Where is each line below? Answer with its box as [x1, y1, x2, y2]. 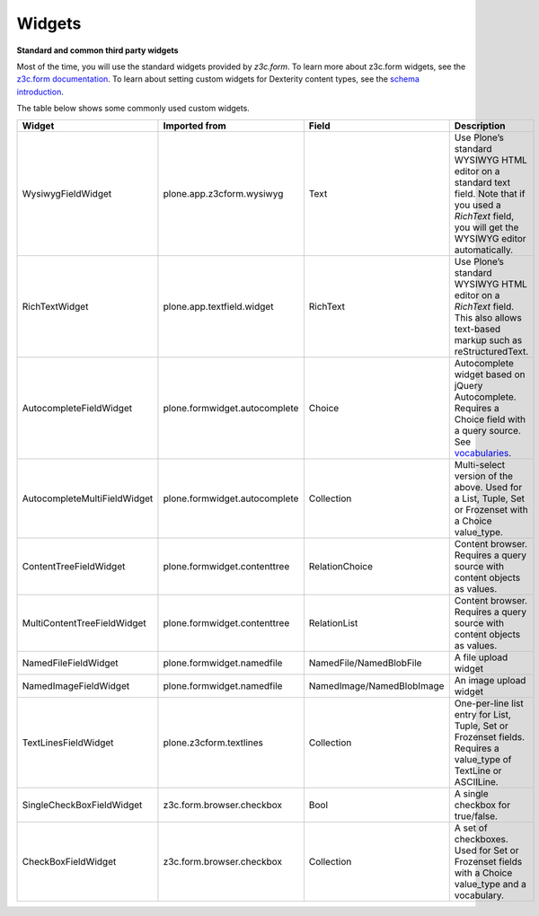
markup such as [454, 333, 523, 346]
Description [454, 119, 506, 132]
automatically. [454, 243, 514, 256]
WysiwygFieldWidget [22, 187, 112, 199]
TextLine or [454, 764, 502, 777]
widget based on [454, 368, 526, 381]
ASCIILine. [454, 775, 499, 788]
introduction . [16, 86, 65, 97]
